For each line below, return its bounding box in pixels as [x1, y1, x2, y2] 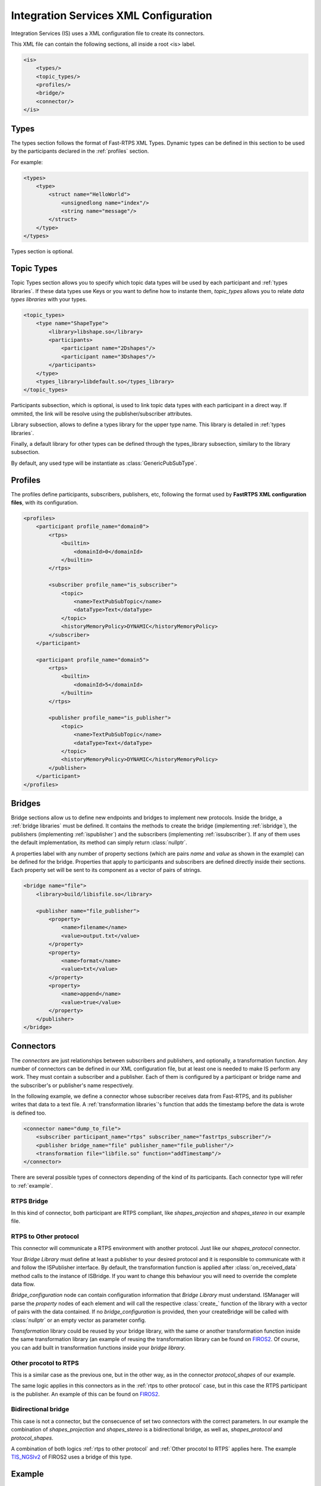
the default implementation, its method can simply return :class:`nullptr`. [11, 839, 187, 846]
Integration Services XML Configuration [11, 9, 213, 22]
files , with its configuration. [11, 499, 78, 506]
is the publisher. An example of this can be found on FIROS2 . [11, 1390, 160, 1397]
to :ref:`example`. [11, 1182, 53, 1189]
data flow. [11, 1281, 36, 1288]
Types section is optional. [11, 248, 74, 255]
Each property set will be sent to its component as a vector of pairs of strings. [11, 867, 202, 874]
